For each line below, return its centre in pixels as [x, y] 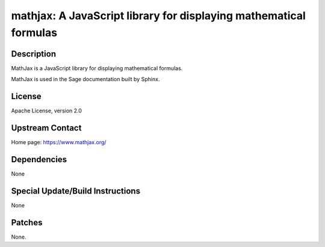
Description [34, 54]
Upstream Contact [46, 128]
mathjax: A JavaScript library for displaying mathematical [159, 16]
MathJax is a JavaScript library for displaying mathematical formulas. [97, 68]
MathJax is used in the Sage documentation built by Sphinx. [85, 79]
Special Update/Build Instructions [76, 191]
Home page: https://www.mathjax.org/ [59, 142]
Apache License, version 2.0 [47, 111]
